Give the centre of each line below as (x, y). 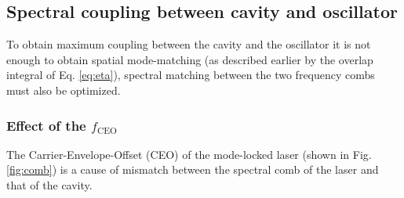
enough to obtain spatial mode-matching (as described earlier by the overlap (190, 59)
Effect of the (46, 125)
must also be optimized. (64, 90)
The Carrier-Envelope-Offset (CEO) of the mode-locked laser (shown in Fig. (189, 154)
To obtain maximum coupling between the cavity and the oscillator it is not (189, 44)
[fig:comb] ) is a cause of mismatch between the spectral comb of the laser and (193, 169)
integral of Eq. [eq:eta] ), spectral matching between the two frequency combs (191, 75)
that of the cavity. (49, 184)
